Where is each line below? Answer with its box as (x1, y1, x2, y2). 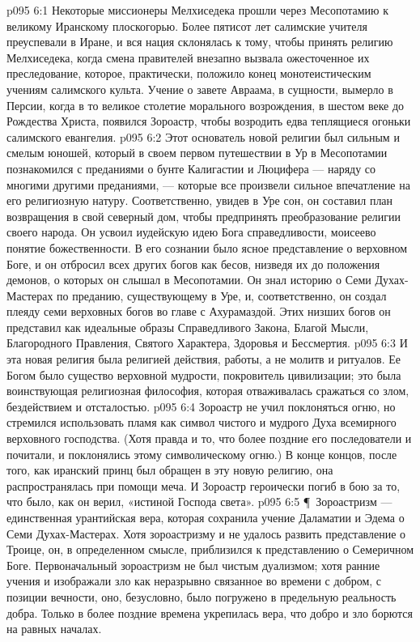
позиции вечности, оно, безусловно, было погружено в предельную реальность (6, 588, 397, 605)
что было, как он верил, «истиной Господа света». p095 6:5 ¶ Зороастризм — (6, 493, 392, 510)
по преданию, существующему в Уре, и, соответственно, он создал (57, 287, 387, 304)
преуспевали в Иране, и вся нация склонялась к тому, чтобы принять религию (6, 33, 393, 50)
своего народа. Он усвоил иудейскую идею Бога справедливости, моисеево (6, 223, 376, 240)
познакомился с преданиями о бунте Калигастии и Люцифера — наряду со (6, 159, 376, 176)
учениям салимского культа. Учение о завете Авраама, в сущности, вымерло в (6, 80, 393, 97)
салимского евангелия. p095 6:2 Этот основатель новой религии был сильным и (6, 128, 400, 145)
